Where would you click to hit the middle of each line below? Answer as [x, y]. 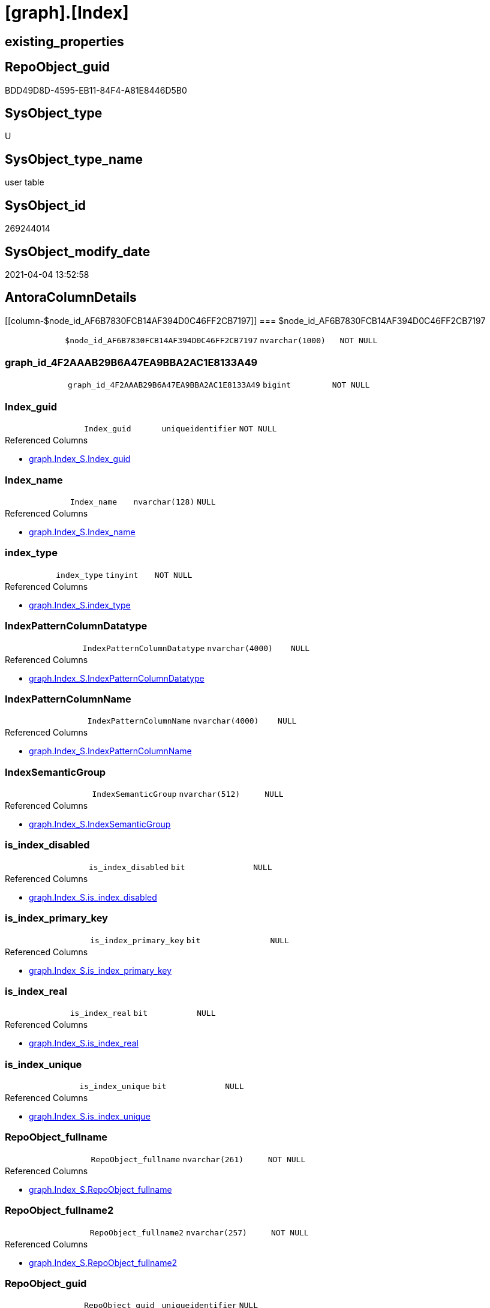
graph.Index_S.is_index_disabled [93, 897]
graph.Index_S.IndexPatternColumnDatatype [117, 678]
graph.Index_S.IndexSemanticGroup [100, 824]
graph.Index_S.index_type [80, 605]
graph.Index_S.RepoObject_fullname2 [103, 1262]
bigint [276, 385]
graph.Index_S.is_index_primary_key [100, 970]
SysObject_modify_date [78, 251]
